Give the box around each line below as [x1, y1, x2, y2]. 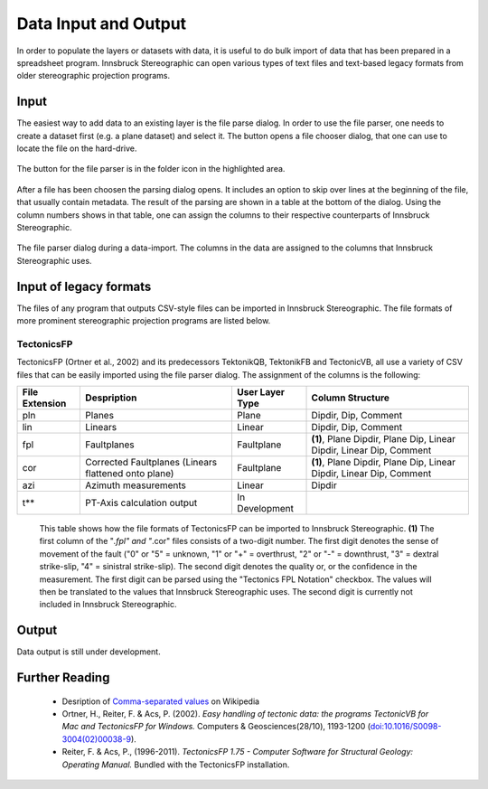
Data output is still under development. [16, 646, 162, 657]
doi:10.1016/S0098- [370, 721, 442, 732]
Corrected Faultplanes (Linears [85, 456, 217, 468]
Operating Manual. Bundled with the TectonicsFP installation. [61, 759, 290, 770]
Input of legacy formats [16, 278, 152, 294]
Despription [85, 391, 137, 404]
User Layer [236, 385, 285, 398]
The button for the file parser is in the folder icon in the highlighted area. [16, 164, 286, 174]
